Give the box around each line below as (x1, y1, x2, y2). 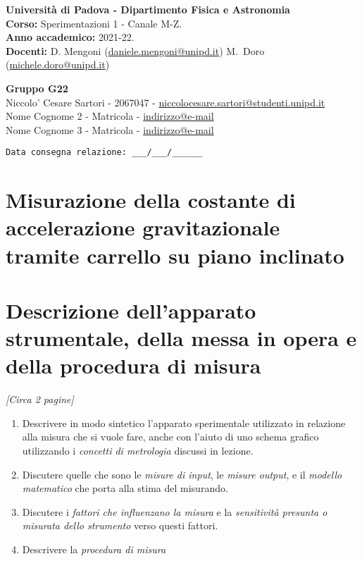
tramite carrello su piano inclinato (6, 240, 344, 269)
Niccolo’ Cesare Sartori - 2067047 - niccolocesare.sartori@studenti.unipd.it (6, 94, 325, 109)
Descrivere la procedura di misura (22, 542, 166, 556)
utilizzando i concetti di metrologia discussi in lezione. (22, 443, 254, 458)
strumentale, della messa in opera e (6, 323, 357, 352)
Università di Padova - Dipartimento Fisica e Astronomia (6, 2, 290, 16)
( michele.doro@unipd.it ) (6, 57, 110, 72)
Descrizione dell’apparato (6, 295, 256, 324)
